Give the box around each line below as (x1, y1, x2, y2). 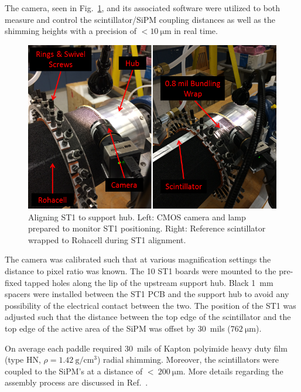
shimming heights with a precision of (5, 25, 137, 37)
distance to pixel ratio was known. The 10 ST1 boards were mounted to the (5, 265, 276, 277)
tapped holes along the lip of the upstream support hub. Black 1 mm (24, 276, 273, 288)
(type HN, (5, 353, 41, 366)
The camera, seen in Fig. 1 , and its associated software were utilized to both (5, 2, 281, 13)
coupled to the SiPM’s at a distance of (5, 364, 143, 377)
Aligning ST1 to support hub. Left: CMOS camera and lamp (28, 210, 246, 223)
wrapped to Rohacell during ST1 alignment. (28, 233, 186, 246)
